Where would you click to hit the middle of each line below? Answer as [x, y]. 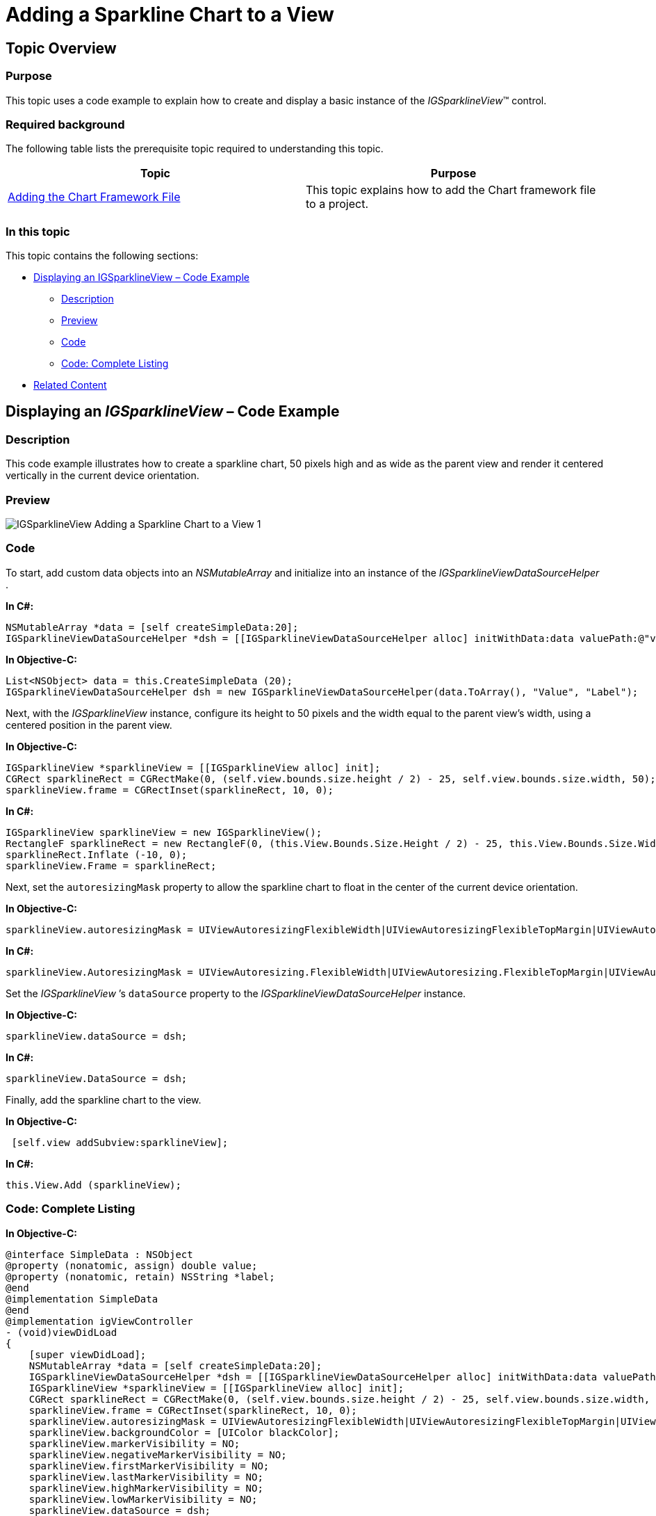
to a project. [337, 204]
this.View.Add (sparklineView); [93, 1185]
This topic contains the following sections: [102, 256]
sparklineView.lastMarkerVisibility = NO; [146, 1477]
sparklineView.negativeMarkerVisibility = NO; [158, 1454]
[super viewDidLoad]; [88, 1354]
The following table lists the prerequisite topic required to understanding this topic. [195, 149]
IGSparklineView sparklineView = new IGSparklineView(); [164, 832]
